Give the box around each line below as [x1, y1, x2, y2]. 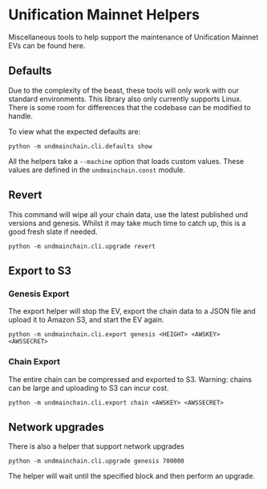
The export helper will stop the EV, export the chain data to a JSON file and [8, 306, 257, 316]
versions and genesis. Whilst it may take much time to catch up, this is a [8, 218, 246, 228]
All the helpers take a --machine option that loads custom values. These [8, 156, 245, 166]
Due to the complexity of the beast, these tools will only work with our [8, 85, 239, 95]
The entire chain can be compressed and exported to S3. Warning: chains [8, 374, 253, 384]
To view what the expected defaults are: [8, 126, 141, 136]
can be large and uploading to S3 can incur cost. [8, 383, 169, 392]
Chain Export [8, 356, 61, 368]
